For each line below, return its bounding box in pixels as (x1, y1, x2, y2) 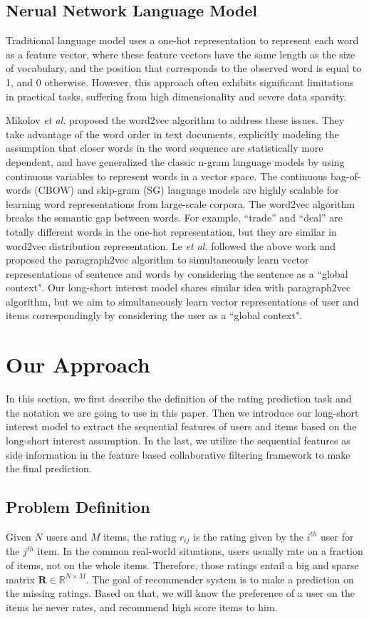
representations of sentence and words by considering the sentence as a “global (6, 266, 348, 281)
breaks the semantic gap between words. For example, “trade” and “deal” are (6, 210, 343, 225)
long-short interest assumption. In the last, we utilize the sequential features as (6, 432, 350, 447)
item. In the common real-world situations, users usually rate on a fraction (37, 543, 363, 558)
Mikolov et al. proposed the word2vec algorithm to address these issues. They (6, 113, 345, 128)
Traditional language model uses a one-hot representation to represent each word (6, 33, 359, 48)
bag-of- (331, 168, 361, 183)
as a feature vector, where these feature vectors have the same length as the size (6, 46, 355, 61)
